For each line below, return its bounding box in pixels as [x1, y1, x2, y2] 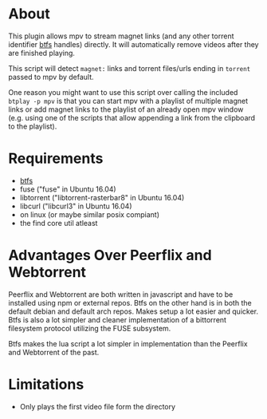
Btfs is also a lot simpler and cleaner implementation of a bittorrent [8, 314, 227, 324]
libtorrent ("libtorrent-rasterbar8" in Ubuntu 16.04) [19, 192, 185, 202]
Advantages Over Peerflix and [8, 247, 213, 264]
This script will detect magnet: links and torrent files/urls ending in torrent [8, 63, 251, 73]
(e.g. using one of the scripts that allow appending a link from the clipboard [8, 113, 256, 122]
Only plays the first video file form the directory [19, 401, 176, 411]
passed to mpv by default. [8, 72, 94, 81]
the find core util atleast [19, 218, 98, 227]
